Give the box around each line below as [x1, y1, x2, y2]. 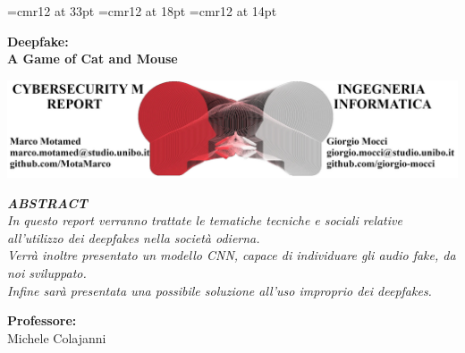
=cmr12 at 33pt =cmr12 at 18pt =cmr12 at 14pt [7, 2, 277, 20]
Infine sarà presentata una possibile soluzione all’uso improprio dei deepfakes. [7, 281, 432, 299]
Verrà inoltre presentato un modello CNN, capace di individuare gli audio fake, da [7, 246, 456, 265]
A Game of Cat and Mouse [7, 49, 178, 68]
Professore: [7, 311, 77, 330]
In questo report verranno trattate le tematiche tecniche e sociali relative [7, 211, 402, 230]
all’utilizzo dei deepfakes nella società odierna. [7, 228, 260, 247]
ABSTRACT [7, 193, 88, 212]
